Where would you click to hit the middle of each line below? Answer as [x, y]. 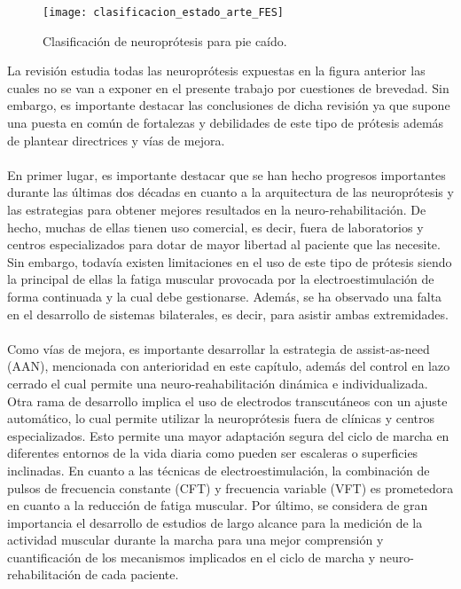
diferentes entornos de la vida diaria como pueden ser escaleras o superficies [213, 453]
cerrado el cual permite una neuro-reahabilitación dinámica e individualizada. [218, 383]
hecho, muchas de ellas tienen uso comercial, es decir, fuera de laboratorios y [215, 227]
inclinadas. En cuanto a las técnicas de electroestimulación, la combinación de [219, 470]
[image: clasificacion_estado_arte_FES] [164, 12]
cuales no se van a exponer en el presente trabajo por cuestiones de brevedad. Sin [228, 87]
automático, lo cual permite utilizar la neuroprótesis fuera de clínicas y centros [221, 418]
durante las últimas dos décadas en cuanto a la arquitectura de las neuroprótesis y [230, 192]
